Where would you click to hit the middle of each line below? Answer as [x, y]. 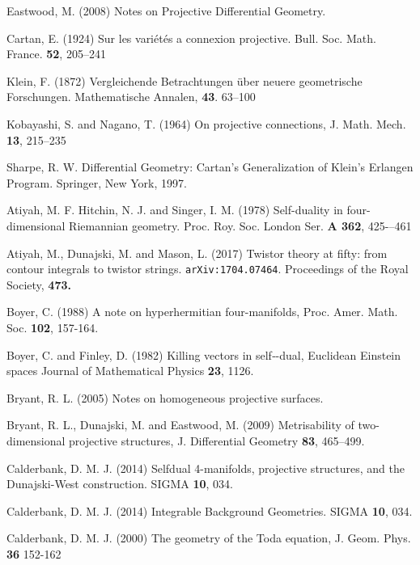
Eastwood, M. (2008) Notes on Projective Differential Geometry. [166, 11]
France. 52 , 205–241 [56, 54]
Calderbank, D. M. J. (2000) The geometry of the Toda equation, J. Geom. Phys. [209, 538]
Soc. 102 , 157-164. [53, 327]
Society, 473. [39, 284]
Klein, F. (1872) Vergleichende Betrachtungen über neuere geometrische [185, 80]
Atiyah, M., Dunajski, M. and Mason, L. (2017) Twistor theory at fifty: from [197, 253]
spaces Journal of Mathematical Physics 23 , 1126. [130, 371]
